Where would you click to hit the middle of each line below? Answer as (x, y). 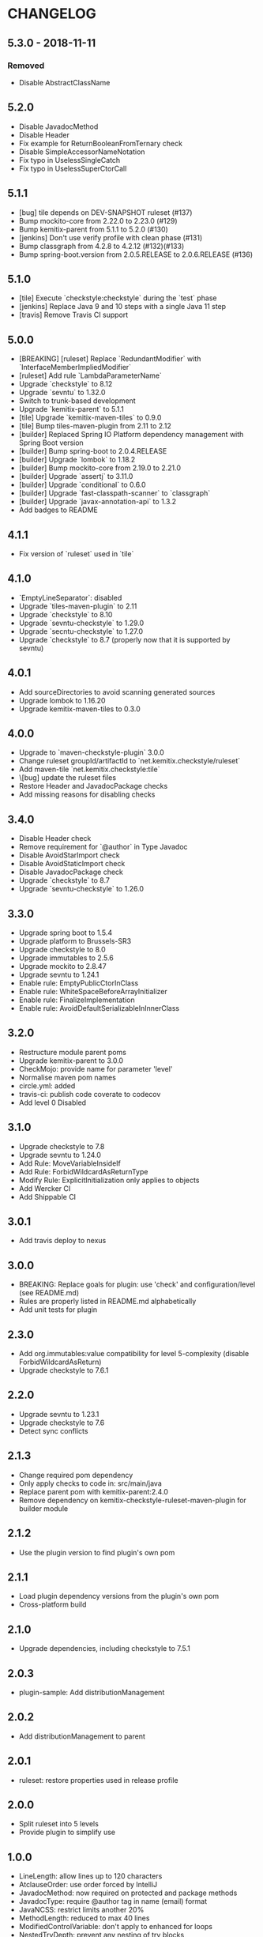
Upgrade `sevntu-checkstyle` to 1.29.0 (81, 623)
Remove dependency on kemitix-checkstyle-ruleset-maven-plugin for (132, 1500)
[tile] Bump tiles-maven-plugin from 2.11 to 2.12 (95, 426)
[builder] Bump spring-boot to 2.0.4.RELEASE (93, 451)
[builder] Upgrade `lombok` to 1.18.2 (77, 460)
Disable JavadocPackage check (71, 872)
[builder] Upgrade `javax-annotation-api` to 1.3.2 (98, 502)
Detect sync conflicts (53, 1430)
